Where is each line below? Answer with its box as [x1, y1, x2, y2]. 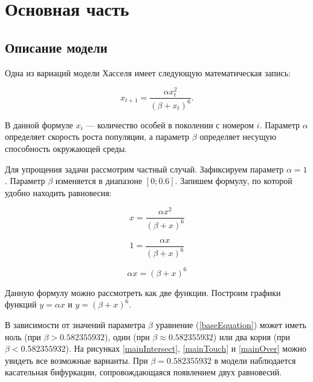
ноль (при [5, 330, 41, 343]
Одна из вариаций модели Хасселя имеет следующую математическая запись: [5, 66, 291, 79]
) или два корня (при [213, 330, 291, 343]
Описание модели [5, 38, 108, 56]
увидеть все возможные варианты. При [5, 354, 148, 366]
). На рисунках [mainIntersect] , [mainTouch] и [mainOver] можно [65, 342, 307, 355]
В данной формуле [5, 118, 73, 131]
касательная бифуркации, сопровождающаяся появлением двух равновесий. [5, 366, 282, 378]
